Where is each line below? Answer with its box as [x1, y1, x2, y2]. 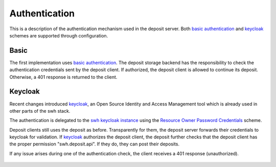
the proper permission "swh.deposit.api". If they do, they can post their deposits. [9, 141, 180, 147]
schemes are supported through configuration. [9, 32, 108, 38]
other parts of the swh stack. [9, 108, 71, 114]
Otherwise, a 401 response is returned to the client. [9, 74, 118, 80]
